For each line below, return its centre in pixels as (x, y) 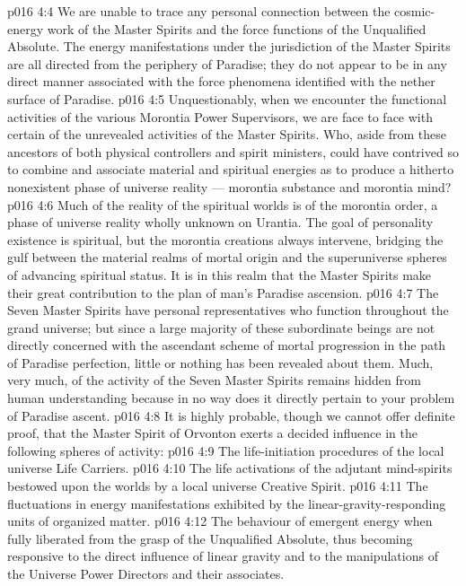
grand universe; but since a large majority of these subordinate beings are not (221, 327)
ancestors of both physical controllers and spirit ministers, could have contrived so (233, 151)
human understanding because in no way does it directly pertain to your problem (231, 398)
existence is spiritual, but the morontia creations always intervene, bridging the (225, 239)
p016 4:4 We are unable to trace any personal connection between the (199, 11)
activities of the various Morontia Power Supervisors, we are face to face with (220, 116)
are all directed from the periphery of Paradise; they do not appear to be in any (227, 63)
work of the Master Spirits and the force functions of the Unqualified (237, 28)
